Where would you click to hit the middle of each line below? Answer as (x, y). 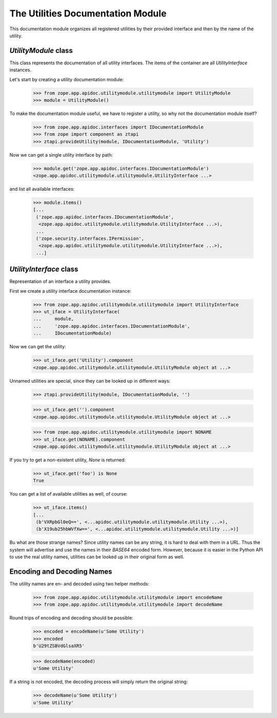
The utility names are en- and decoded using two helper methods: (80, 584)
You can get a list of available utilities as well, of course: (68, 494)
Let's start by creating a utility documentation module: (67, 79)
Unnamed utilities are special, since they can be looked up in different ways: (90, 381)
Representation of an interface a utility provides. (60, 281)
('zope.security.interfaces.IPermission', (90, 239)
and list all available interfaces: (42, 189)
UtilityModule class (41, 51)
